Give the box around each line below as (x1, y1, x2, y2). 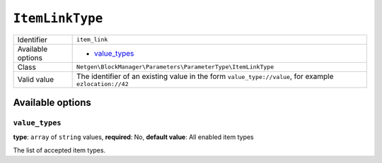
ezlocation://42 (76, 80, 129, 87)
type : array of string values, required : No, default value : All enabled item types (13, 133, 254, 141)
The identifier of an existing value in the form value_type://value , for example (76, 71, 334, 81)
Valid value (17, 75, 54, 85)
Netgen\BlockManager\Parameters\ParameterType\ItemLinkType (76, 64, 274, 71)
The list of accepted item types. (13, 145, 106, 155)
